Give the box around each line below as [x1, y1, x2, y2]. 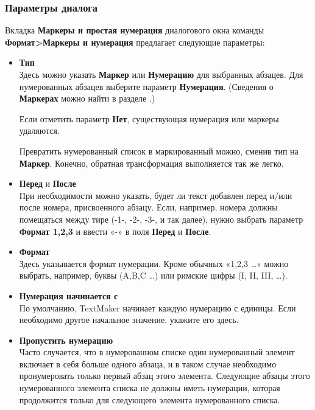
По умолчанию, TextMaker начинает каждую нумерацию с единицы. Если [19, 301, 296, 314]
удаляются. [19, 124, 60, 137]
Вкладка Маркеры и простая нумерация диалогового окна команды [5, 24, 264, 36]
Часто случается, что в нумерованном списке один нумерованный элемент [19, 346, 295, 358]
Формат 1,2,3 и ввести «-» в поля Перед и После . [19, 224, 211, 237]
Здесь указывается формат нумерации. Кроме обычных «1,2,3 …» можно [19, 257, 289, 269]
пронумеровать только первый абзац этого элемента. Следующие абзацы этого [19, 369, 310, 382]
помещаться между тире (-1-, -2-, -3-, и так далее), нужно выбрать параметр [19, 212, 303, 225]
